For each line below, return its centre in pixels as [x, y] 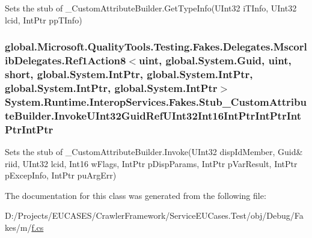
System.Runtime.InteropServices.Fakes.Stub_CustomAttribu [156, 101]
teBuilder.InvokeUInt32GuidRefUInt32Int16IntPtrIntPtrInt [153, 115]
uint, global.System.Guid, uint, [215, 60]
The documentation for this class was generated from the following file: [136, 195]
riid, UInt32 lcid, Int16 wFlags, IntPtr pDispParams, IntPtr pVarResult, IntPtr [151, 163]
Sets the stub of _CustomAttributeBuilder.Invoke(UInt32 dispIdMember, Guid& [154, 151]
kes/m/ [18, 227]
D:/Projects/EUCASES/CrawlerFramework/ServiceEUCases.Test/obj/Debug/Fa [154, 215]
